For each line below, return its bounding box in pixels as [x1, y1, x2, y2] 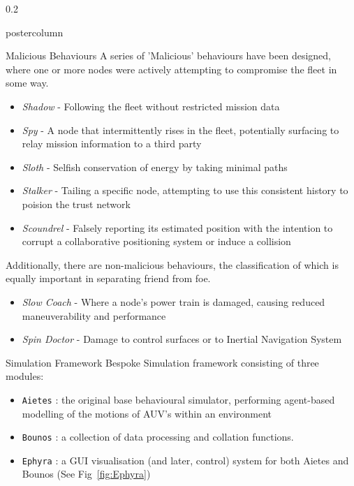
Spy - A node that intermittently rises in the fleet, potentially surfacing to [22, 122, 339, 137]
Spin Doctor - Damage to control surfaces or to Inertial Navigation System [22, 332, 342, 346]
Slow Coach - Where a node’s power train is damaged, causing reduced [22, 294, 325, 309]
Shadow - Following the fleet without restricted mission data [22, 98, 280, 113]
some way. [6, 75, 49, 90]
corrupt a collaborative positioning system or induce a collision [22, 234, 291, 249]
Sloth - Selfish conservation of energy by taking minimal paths [22, 159, 288, 174]
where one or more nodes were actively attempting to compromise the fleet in [6, 61, 337, 76]
